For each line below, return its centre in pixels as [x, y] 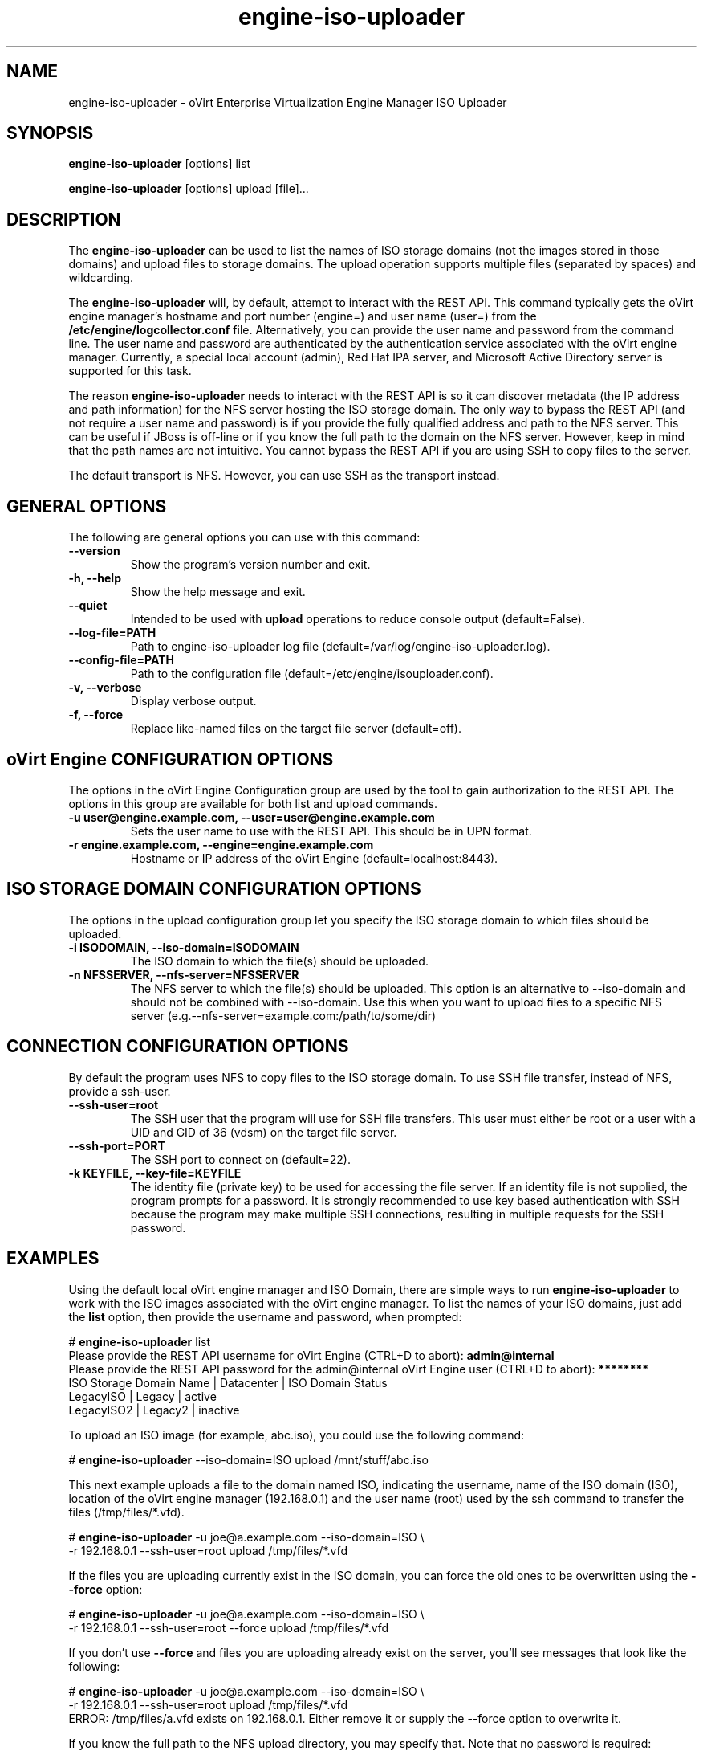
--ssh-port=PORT [117, 1145]
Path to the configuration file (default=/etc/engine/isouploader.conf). [312, 674]
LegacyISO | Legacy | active [142, 1396]
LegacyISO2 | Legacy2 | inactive [154, 1410]
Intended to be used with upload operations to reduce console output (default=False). [358, 619]
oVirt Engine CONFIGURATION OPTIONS [170, 759]
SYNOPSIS [50, 133]
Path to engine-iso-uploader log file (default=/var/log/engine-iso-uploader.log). [340, 647]
